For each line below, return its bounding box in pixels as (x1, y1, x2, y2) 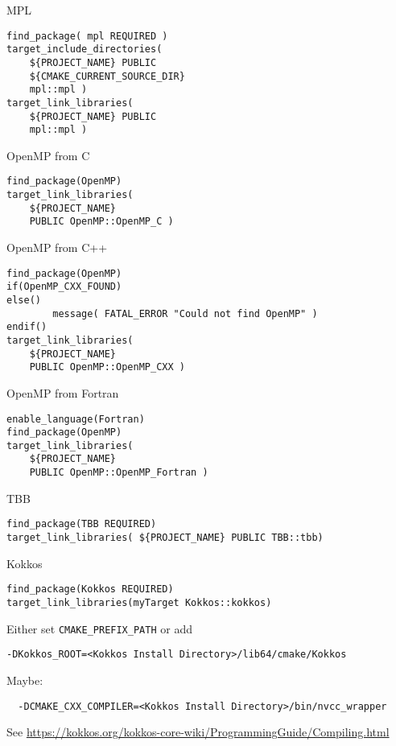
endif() (6, 321, 47, 333)
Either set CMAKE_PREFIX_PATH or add (6, 620, 192, 637)
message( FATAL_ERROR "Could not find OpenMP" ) (52, 307, 318, 319)
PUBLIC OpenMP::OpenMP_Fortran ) (29, 467, 208, 479)
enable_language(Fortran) (6, 413, 145, 425)
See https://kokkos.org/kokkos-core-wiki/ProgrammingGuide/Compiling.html (6, 723, 390, 740)
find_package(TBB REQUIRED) (6, 518, 157, 530)
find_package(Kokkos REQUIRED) (6, 583, 174, 596)
